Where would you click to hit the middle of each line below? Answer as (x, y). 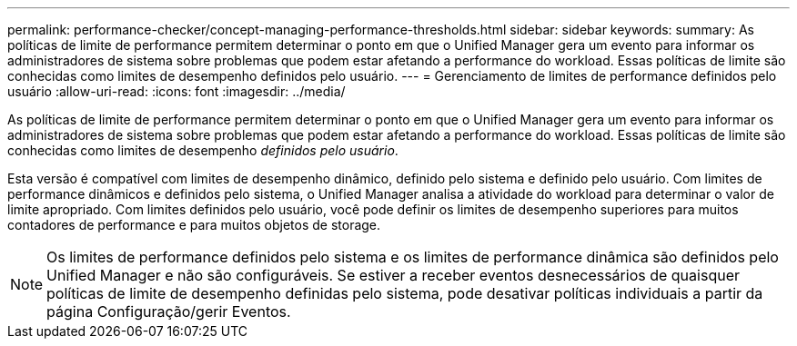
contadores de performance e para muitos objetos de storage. (194, 225)
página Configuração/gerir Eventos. (169, 311)
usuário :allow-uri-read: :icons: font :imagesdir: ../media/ (177, 91)
